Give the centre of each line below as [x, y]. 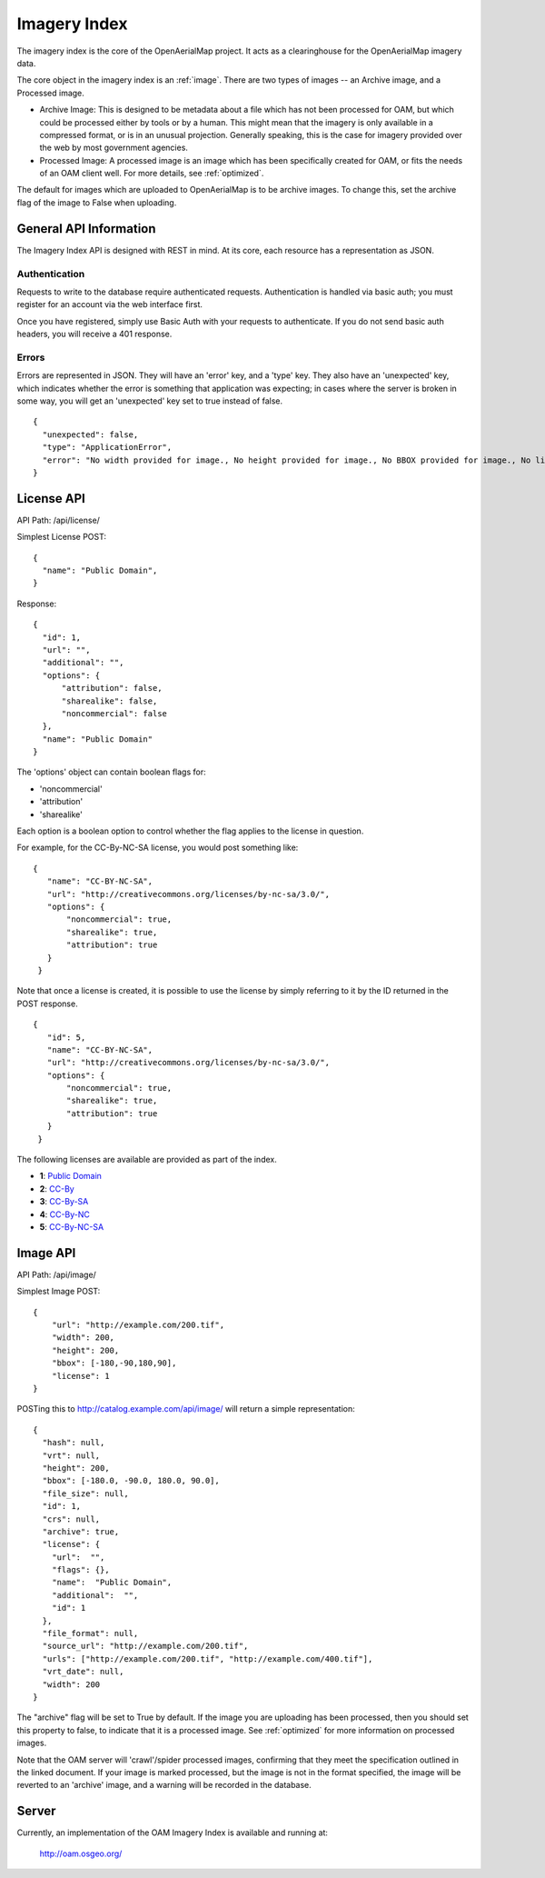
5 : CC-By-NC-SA [72, 1226]
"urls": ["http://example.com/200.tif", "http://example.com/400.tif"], [208, 1658]
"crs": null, [71, 1519]
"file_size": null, [85, 1493]
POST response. [47, 1004]
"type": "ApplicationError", [107, 447]
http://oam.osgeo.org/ [81, 1853]
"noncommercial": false [114, 713]
